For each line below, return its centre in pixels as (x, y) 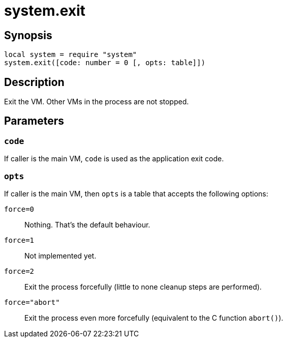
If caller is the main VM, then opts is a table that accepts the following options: (136, 193)
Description (34, 82)
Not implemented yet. (60, 255)
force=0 (19, 209)
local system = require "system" (71, 55)
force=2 (19, 271)
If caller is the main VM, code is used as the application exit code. (114, 159)
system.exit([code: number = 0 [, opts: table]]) (105, 63)
